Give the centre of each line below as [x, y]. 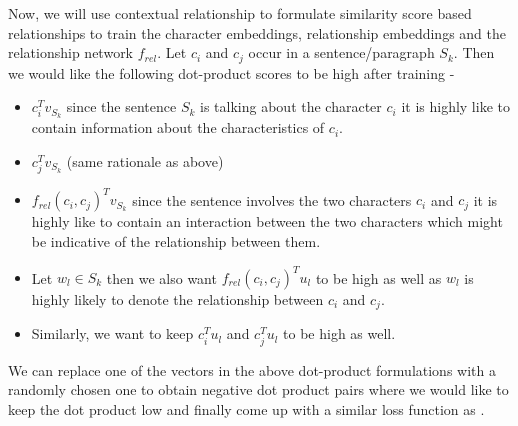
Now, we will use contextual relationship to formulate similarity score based [240, 13]
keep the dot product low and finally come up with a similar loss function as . [246, 408]
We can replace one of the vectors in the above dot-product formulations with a [252, 369]
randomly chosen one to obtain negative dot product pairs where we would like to [258, 389]
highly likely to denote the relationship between [177, 299]
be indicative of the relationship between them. [176, 240]
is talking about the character [291, 106]
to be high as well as [378, 277]
